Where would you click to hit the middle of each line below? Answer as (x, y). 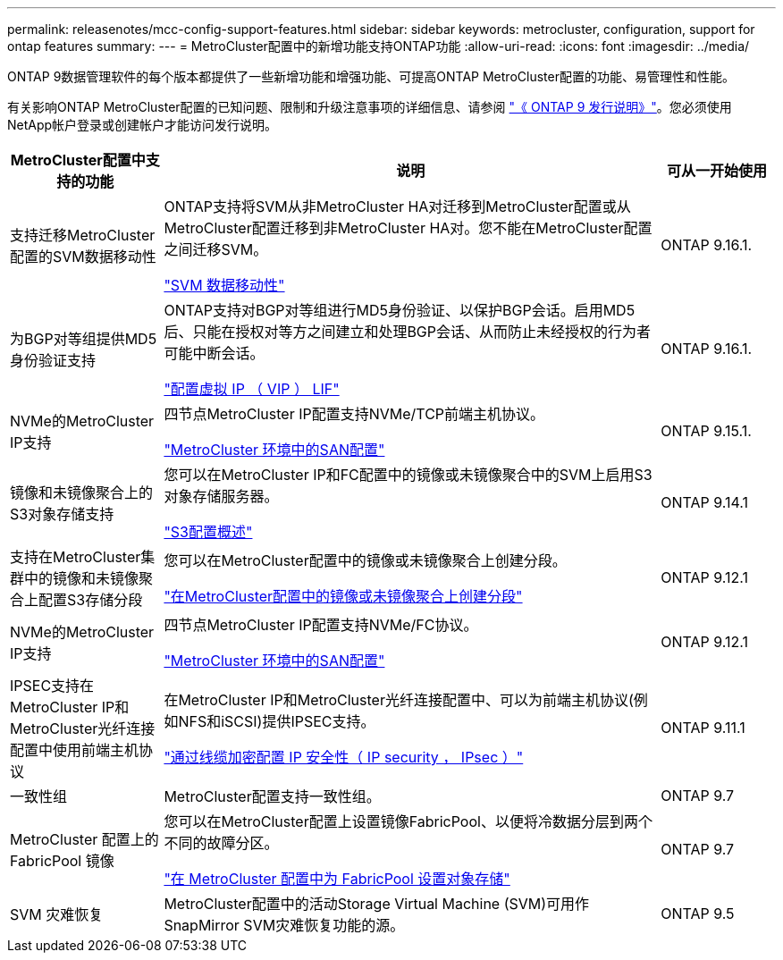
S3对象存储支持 (62, 514)
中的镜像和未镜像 (82, 578)
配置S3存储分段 (91, 600)
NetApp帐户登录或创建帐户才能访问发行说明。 (143, 125)
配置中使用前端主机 (75, 750)
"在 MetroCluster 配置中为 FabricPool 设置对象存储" (337, 879)
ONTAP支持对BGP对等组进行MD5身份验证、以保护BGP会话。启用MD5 (400, 310)
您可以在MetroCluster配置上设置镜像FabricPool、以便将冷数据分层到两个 (408, 821)
